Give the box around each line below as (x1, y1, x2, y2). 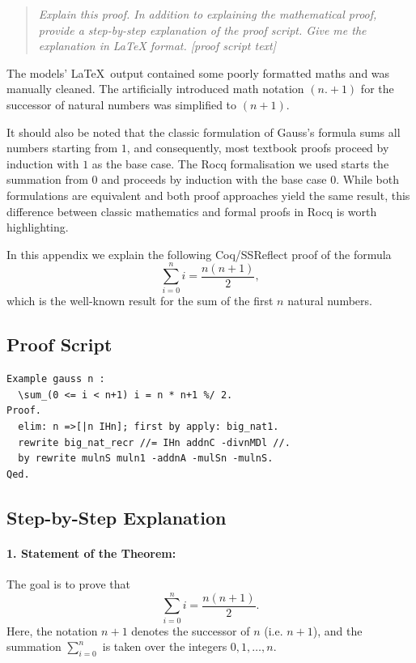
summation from (6, 171, 88, 188)
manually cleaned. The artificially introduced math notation (6, 80, 304, 97)
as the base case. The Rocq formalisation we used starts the (91, 155, 389, 172)
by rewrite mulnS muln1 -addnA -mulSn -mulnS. (18, 453, 274, 465)
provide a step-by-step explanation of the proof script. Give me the (38, 21, 367, 38)
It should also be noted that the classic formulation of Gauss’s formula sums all (6, 123, 401, 140)
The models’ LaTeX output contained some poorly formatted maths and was (6, 64, 390, 81)
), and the (312, 622, 363, 639)
